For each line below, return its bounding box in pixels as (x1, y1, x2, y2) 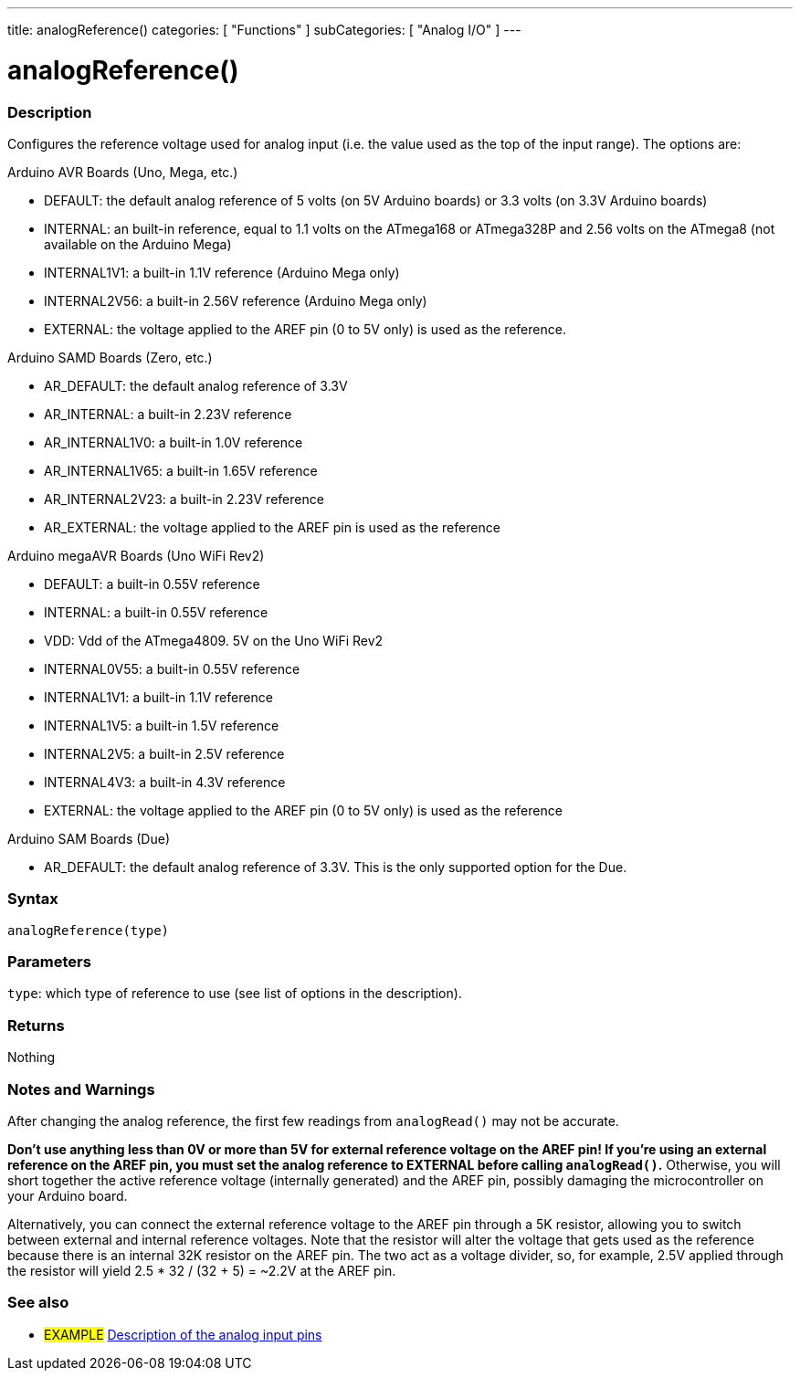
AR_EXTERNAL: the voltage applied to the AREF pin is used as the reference (44, 519, 500, 535)
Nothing (7, 1049, 56, 1066)
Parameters (7, 952, 91, 971)
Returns (7, 1015, 65, 1035)
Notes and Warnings (7, 1079, 155, 1099)
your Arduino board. (7, 1187, 128, 1204)
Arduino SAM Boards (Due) (7, 830, 171, 847)
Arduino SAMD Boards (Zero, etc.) (7, 349, 213, 365)
